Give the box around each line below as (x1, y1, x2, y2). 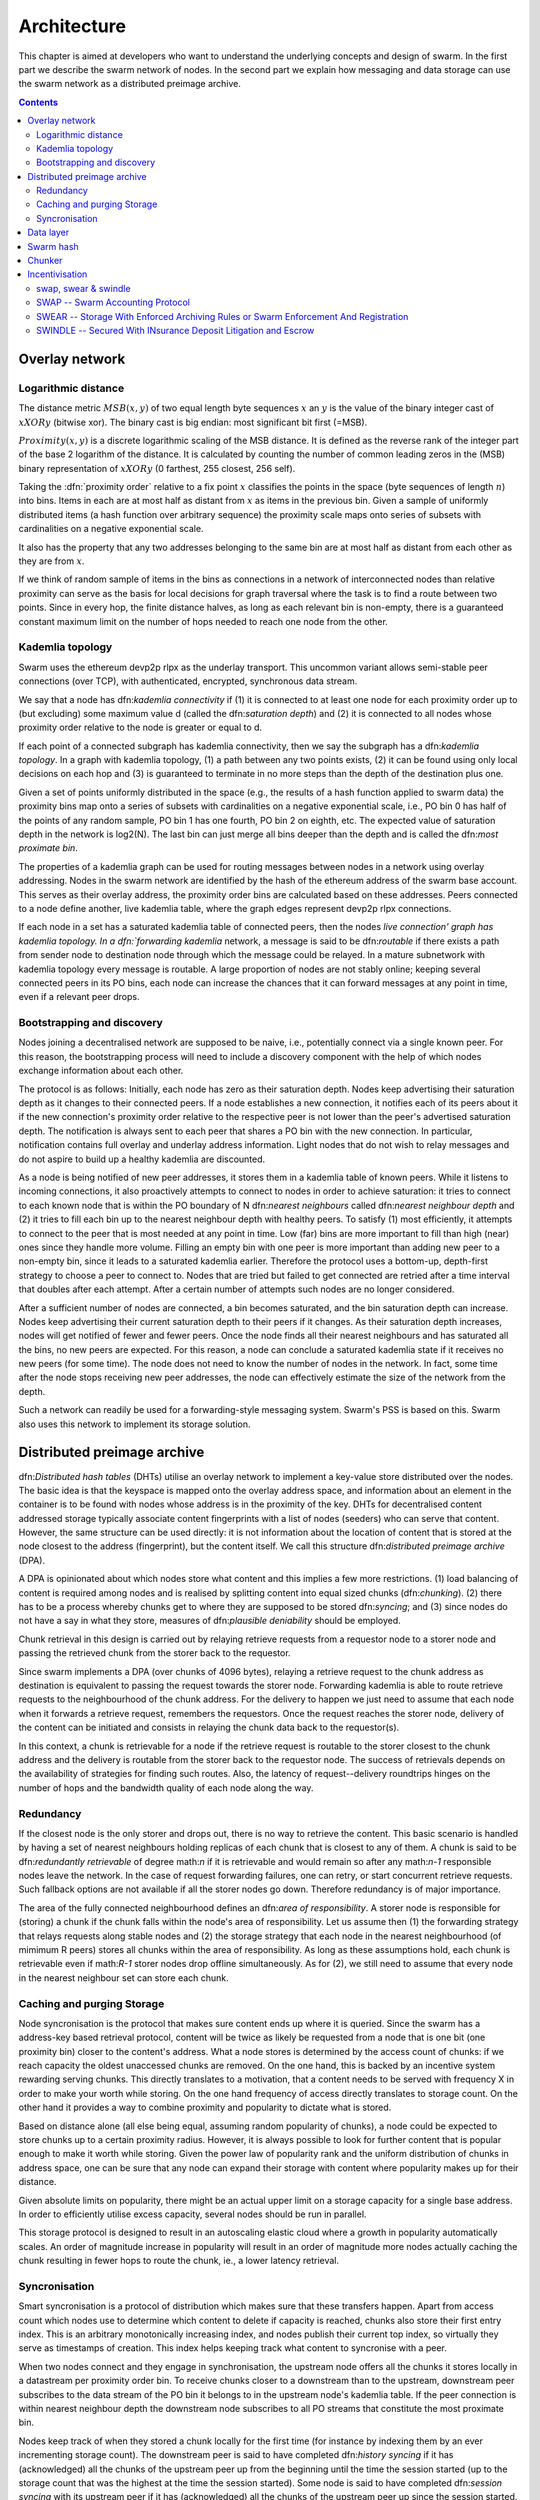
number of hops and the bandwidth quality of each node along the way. (18, 1781, 314, 1794)
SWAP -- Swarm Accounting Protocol (36, 296, 190, 309)
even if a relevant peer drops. (18, 991, 140, 1003)
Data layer (27, 226, 70, 239)
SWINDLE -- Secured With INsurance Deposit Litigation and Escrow (36, 324, 315, 336)
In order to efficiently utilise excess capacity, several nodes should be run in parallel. (18, 2208, 367, 2220)
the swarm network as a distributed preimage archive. (18, 78, 242, 90)
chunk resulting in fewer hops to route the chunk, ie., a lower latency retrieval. (18, 2255, 340, 2267)
